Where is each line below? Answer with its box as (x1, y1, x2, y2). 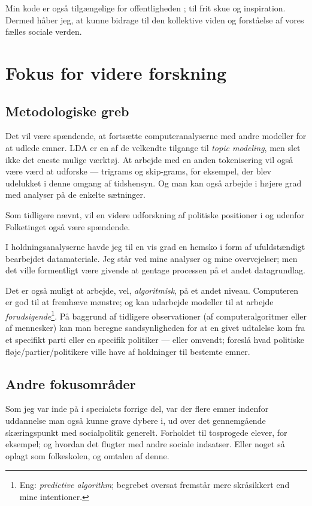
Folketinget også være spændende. (5, 220, 131, 233)
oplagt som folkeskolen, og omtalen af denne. (5, 449, 169, 462)
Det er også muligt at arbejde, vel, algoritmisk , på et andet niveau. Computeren (5, 284, 299, 296)
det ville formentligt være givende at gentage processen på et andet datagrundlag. (5, 264, 305, 276)
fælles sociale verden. (5, 25, 82, 38)
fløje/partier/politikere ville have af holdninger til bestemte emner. (5, 345, 250, 357)
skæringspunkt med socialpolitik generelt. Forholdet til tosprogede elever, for (5, 426, 287, 438)
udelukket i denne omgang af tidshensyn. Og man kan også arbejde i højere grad (5, 176, 302, 189)
